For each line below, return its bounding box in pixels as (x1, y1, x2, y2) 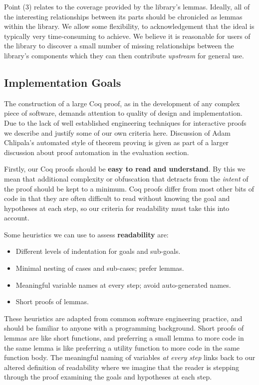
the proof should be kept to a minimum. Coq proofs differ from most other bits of (4, 183, 255, 193)
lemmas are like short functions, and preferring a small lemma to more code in (4, 333, 244, 343)
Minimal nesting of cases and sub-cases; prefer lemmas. (15, 263, 184, 273)
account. (4, 212, 29, 223)
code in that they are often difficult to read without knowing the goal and (4, 193, 230, 203)
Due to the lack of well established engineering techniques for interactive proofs (4, 117, 247, 128)
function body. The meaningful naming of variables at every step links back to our (4, 352, 256, 363)
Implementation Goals (4, 74, 121, 90)
